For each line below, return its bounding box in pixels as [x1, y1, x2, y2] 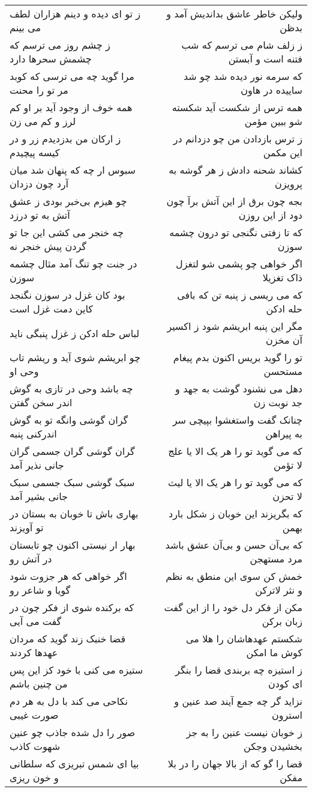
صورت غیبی [10, 708, 59, 722]
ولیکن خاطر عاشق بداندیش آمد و [166, 7, 302, 20]
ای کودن [268, 677, 302, 690]
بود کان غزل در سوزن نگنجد [10, 288, 125, 302]
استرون [272, 708, 302, 722]
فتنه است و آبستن [228, 52, 302, 65]
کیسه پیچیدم [10, 145, 60, 159]
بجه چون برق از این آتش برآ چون [166, 194, 302, 208]
